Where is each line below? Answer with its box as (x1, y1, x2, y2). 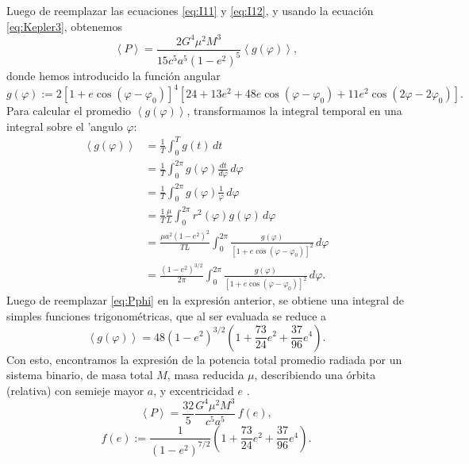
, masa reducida (167, 366, 244, 383)
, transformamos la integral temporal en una (186, 102, 402, 119)
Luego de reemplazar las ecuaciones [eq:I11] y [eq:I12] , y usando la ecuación (6, 2, 374, 18)
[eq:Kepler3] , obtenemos (6, 17, 122, 34)
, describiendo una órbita (254, 366, 376, 383)
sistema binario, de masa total (6, 366, 153, 383)
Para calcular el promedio (6, 102, 132, 119)
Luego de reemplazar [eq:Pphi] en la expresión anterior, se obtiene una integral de (6, 292, 404, 309)
